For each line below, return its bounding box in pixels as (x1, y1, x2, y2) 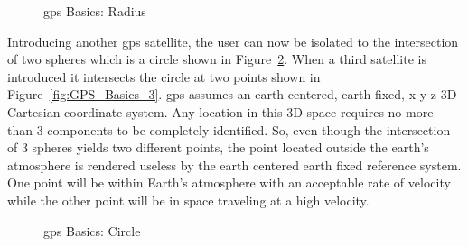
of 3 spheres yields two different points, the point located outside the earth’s (7, 138, 429, 157)
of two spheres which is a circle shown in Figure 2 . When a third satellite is (7, 50, 426, 68)
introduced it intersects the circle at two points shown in (7, 67, 321, 86)
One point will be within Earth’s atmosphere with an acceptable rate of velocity (7, 173, 451, 192)
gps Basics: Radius (43, 2, 146, 20)
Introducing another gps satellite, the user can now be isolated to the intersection (7, 32, 459, 50)
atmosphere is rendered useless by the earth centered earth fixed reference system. (7, 155, 462, 174)
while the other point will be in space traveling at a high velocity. (7, 190, 370, 209)
